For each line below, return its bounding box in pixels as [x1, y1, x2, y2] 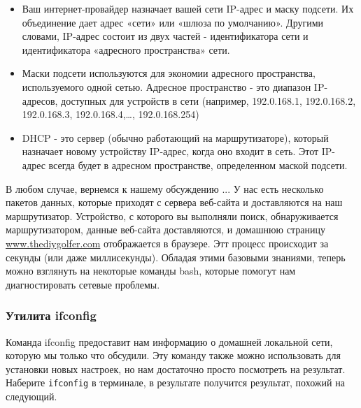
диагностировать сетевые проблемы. [6, 277, 160, 291]
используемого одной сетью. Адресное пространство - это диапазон [22, 79, 311, 94]
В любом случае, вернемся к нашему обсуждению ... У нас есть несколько [6, 181, 324, 196]
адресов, [22, 93, 58, 108]
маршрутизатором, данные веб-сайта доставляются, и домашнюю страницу [6, 222, 325, 237]
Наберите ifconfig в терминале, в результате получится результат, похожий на [6, 375, 345, 390]
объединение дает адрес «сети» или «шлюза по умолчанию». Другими [22, 15, 324, 29]
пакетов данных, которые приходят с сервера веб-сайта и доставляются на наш [6, 195, 343, 210]
